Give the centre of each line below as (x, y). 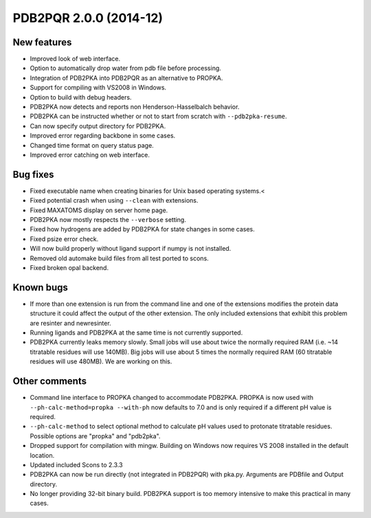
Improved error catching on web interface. (90, 155)
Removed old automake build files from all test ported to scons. (119, 258)
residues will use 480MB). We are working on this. (101, 361)
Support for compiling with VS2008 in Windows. (98, 88)
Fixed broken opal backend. (69, 268)
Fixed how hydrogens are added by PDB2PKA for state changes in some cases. (142, 229)
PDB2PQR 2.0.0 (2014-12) (88, 18)
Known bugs (41, 288)
